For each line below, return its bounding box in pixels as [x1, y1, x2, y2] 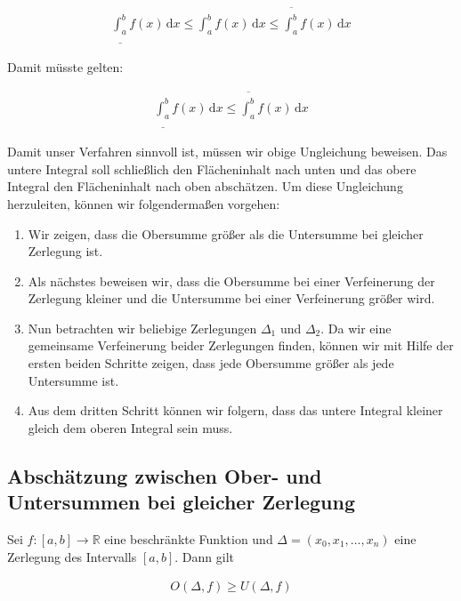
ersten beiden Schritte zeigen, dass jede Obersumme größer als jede [28, 354, 394, 373]
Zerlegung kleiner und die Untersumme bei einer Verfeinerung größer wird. [28, 289, 435, 308]
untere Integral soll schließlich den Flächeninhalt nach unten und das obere [7, 159, 417, 178]
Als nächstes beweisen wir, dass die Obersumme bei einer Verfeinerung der [28, 271, 435, 290]
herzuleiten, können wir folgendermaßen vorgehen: [7, 194, 280, 212]
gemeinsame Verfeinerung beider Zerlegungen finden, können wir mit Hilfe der [28, 336, 454, 355]
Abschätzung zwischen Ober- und [7, 461, 322, 489]
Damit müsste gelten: [7, 58, 124, 76]
